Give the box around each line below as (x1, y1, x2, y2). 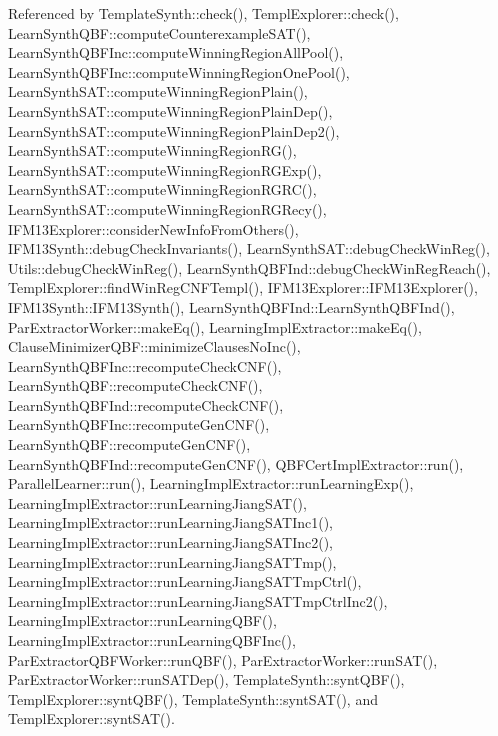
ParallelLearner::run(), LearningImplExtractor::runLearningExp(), (8, 473, 414, 494)
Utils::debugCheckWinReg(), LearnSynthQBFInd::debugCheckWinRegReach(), (8, 257, 491, 278)
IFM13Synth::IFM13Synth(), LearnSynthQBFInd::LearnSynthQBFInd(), (8, 296, 455, 317)
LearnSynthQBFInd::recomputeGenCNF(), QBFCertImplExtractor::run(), (8, 453, 464, 474)
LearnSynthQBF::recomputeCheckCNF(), (8, 375, 263, 396)
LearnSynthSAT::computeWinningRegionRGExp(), (8, 159, 322, 180)
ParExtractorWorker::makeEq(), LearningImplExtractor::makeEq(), (8, 316, 422, 337)
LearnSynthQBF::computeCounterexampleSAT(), (8, 22, 311, 43)
